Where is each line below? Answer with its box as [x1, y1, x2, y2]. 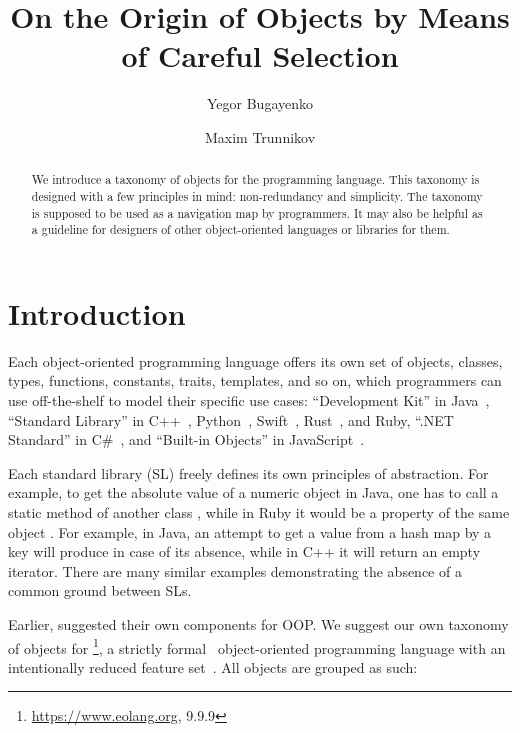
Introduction [8, 292, 186, 333]
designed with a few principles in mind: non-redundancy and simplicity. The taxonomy [31, 187, 483, 204]
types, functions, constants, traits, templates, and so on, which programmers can [8, 370, 502, 391]
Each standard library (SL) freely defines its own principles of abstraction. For [8, 462, 489, 483]
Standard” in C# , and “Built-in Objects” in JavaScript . [8, 429, 365, 450]
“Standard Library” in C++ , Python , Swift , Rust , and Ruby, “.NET [8, 409, 454, 430]
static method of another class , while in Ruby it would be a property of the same [8, 502, 510, 523]
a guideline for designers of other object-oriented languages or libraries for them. [31, 221, 450, 238]
